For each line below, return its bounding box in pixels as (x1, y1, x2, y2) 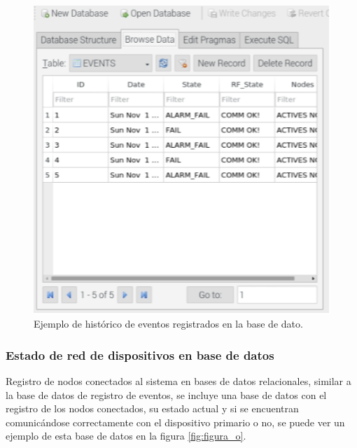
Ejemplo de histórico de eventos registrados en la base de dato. (34, 316, 303, 331)
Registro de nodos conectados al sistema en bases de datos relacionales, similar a (6, 374, 351, 388)
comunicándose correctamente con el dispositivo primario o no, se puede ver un (6, 414, 345, 429)
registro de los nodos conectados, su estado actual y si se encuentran (6, 401, 299, 416)
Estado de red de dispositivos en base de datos (6, 346, 274, 363)
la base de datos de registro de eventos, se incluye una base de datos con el (6, 387, 327, 402)
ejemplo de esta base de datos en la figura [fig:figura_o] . (6, 428, 246, 443)
